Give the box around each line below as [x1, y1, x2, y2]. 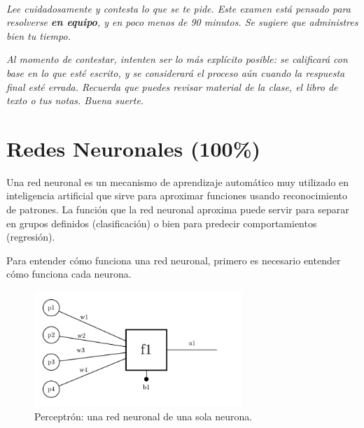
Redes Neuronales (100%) [6, 134, 261, 162]
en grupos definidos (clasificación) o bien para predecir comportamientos [6, 215, 317, 230]
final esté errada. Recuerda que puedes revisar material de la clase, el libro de [6, 79, 338, 94]
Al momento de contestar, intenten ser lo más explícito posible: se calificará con [6, 52, 348, 66]
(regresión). [6, 229, 55, 244]
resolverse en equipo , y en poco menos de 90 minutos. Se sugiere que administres [6, 15, 358, 29]
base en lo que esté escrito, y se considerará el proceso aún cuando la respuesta [6, 65, 345, 80]
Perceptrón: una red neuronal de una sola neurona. [34, 408, 253, 423]
